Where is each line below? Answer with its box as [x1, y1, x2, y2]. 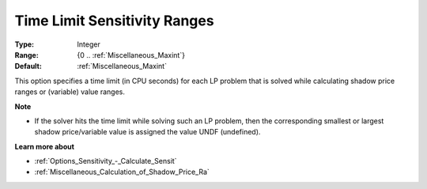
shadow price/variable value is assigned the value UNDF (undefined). [34, 127, 261, 137]
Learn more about [14, 142, 75, 151]
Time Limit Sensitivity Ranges [14, 12, 214, 29]
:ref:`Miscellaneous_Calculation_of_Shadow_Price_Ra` [34, 167, 210, 177]
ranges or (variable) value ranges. [14, 87, 126, 96]
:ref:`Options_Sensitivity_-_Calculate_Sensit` [34, 157, 177, 166]
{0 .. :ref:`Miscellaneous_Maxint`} [77, 50, 186, 59]
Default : [14, 62, 43, 71]
